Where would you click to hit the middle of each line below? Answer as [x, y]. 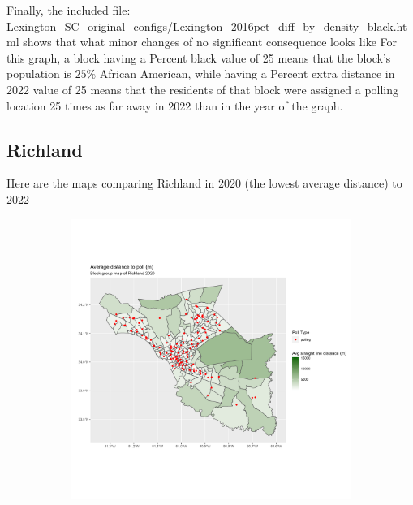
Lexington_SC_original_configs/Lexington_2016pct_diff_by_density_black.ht [207, 26]
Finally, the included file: [69, 10]
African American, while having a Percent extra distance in [247, 73]
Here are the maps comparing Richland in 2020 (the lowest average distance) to [204, 183]
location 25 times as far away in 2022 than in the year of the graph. [175, 105]
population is [39, 73]
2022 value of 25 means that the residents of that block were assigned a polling [203, 89]
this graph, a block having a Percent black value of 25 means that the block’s [199, 57]
